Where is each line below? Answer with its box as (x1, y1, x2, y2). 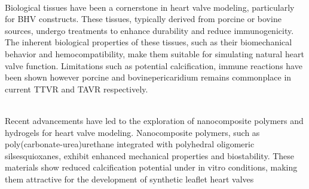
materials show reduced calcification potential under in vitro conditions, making (5, 161, 298, 173)
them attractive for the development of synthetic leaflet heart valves (5, 172, 254, 185)
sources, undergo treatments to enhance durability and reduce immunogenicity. (5, 24, 294, 36)
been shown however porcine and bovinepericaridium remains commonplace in (5, 71, 292, 83)
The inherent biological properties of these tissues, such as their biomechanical (5, 36, 292, 48)
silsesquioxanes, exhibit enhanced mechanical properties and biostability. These (5, 149, 295, 162)
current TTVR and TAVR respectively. (5, 82, 148, 95)
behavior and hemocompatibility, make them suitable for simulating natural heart (5, 47, 304, 60)
